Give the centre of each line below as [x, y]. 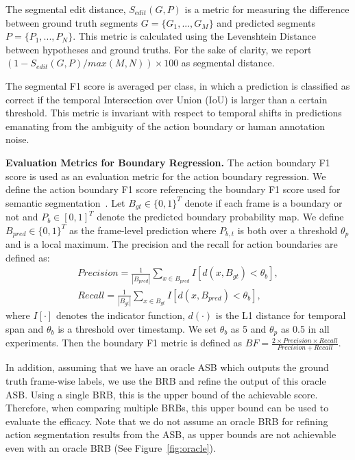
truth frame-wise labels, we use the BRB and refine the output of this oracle [166, 381]
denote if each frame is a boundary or [264, 202]
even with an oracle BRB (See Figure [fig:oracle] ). [111, 448]
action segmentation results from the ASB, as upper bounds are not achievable [171, 434]
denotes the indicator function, [120, 315]
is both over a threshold [287, 230]
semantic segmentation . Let [65, 202]
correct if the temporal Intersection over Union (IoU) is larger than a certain [167, 99]
